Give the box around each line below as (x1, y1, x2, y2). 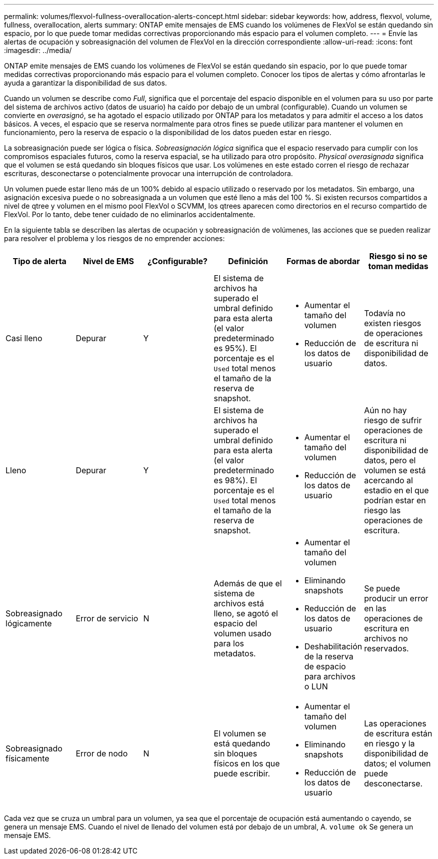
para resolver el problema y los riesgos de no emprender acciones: (4, 234, 225, 243)
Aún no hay (364, 405, 407, 415)
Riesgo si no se (369, 251, 427, 261)
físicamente (5, 753, 49, 763)
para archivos (304, 671, 356, 681)
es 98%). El (213, 475, 257, 485)
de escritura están (364, 728, 432, 738)
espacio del (213, 618, 257, 628)
